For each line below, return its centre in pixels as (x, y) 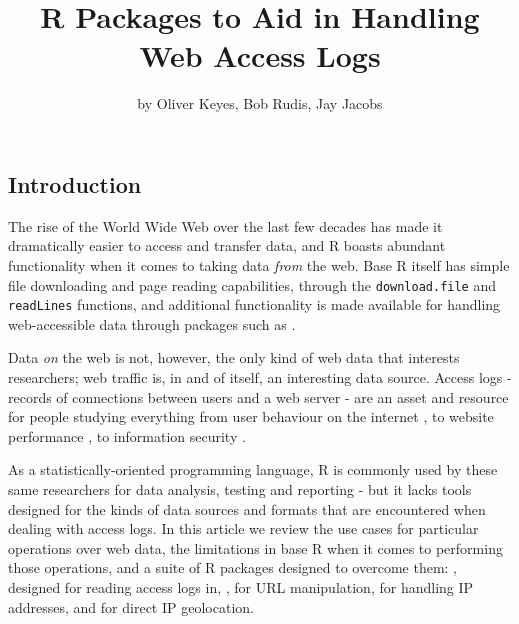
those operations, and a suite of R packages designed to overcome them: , (233, 567)
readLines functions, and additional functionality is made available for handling (254, 304)
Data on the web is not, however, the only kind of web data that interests (234, 357)
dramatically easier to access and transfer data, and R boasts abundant (227, 245)
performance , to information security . (127, 435)
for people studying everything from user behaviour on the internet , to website (251, 416)
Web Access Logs (260, 55)
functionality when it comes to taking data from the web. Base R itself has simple (259, 264)
